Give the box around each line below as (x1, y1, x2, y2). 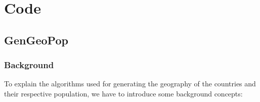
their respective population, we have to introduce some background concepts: (4, 88, 243, 98)
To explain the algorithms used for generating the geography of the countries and (4, 78, 256, 89)
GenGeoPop (4, 32, 68, 47)
